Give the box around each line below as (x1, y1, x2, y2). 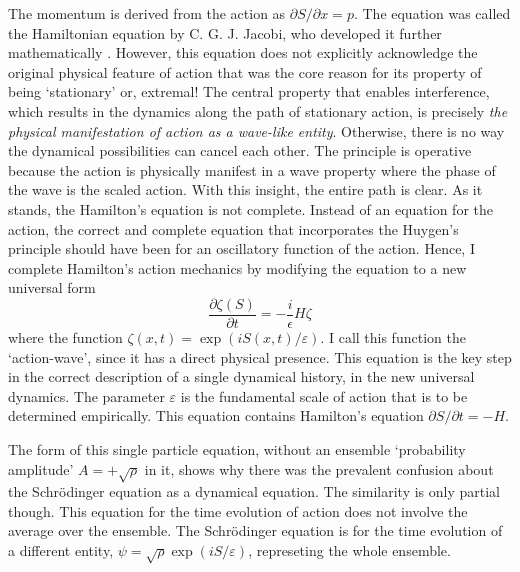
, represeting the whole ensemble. (248, 540, 451, 561)
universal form (8, 277, 96, 298)
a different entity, (8, 540, 114, 561)
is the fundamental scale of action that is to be (180, 385, 468, 406)
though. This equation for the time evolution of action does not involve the (8, 500, 468, 521)
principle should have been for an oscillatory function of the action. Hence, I (8, 238, 475, 259)
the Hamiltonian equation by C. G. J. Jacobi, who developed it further (8, 22, 442, 43)
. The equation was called (353, 3, 511, 23)
